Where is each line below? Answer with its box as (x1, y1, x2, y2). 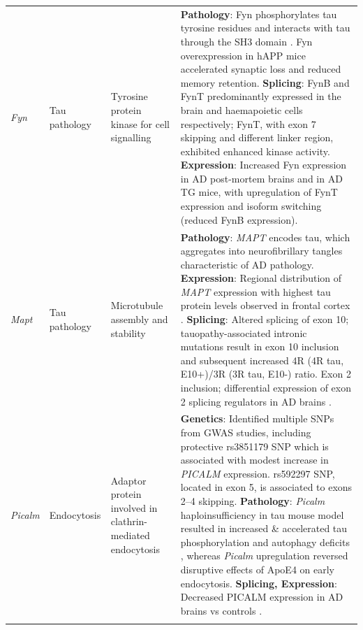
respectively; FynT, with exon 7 (180, 116, 316, 131)
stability (110, 325, 146, 340)
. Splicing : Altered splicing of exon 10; (180, 312, 349, 327)
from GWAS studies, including (180, 425, 311, 440)
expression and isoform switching (180, 199, 322, 213)
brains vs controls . (180, 603, 262, 617)
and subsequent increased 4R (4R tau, (180, 352, 344, 367)
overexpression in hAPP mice (180, 48, 306, 62)
